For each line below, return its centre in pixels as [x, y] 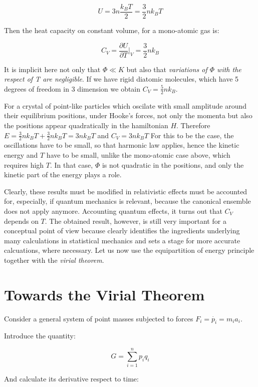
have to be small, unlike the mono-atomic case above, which [138, 154]
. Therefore [193, 125]
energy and [21, 154]
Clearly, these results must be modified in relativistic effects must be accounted [126, 191]
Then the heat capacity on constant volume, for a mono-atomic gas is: [112, 30]
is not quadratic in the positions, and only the [173, 164]
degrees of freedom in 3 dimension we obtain [72, 88]
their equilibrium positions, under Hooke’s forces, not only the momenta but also [128, 115]
